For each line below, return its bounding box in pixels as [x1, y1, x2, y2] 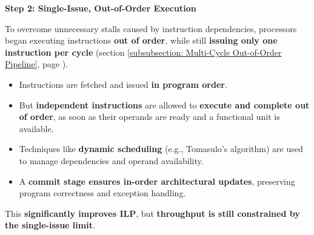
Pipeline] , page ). [5, 58, 68, 70]
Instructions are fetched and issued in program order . [19, 78, 227, 90]
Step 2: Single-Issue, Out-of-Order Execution [5, 2, 196, 14]
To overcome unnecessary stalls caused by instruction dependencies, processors [5, 22, 297, 35]
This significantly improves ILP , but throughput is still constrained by [5, 207, 300, 219]
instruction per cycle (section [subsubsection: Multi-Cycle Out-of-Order [5, 45, 282, 58]
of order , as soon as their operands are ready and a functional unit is [19, 110, 280, 123]
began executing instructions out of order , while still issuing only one [5, 34, 278, 47]
